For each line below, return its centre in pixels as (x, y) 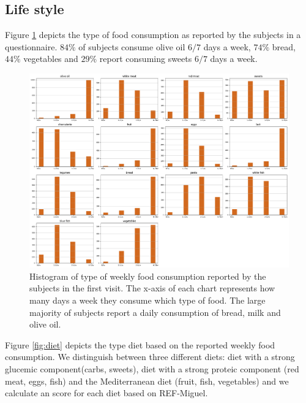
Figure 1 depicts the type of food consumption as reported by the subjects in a (153, 35)
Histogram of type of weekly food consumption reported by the (148, 276)
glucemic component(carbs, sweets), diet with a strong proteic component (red (152, 368)
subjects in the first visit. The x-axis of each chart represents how (152, 288)
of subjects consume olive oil (132, 46)
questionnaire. (31, 46)
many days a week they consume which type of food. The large (147, 300)
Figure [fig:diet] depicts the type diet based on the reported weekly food (140, 344)
